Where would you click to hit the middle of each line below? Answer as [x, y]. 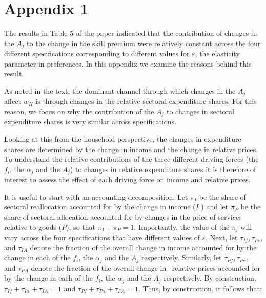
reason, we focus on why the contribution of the [79, 111]
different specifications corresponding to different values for [97, 54]
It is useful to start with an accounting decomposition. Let [96, 196]
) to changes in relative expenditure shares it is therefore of [163, 169]
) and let [215, 207]
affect [13, 101]
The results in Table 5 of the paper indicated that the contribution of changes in [131, 33]
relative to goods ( [33, 227]
